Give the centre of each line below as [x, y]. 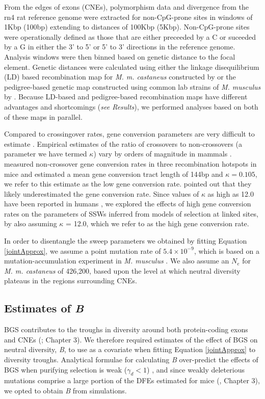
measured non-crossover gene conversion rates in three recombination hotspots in [130, 163]
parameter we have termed [46, 154]
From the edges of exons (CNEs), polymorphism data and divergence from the [126, 7]
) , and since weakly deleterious [196, 369]
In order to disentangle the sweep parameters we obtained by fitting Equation [126, 241]
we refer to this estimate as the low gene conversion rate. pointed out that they [128, 184]
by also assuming [31, 223]
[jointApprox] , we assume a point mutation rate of [83, 250]
